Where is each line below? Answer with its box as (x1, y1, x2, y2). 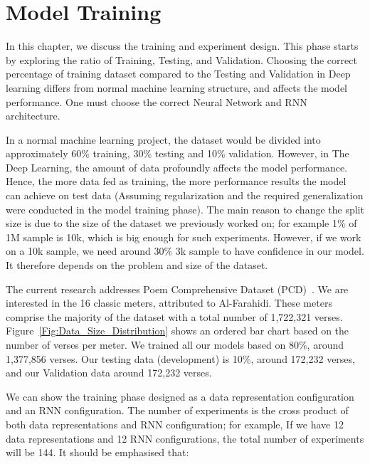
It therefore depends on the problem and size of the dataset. (6, 258, 268, 273)
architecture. (6, 108, 60, 123)
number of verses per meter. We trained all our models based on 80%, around (6, 337, 344, 352)
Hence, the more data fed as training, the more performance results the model (6, 174, 347, 189)
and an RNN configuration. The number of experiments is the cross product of (6, 403, 349, 418)
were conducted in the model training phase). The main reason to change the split (6, 201, 364, 216)
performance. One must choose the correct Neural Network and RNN (6, 94, 307, 109)
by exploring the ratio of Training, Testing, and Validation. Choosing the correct (6, 52, 357, 67)
